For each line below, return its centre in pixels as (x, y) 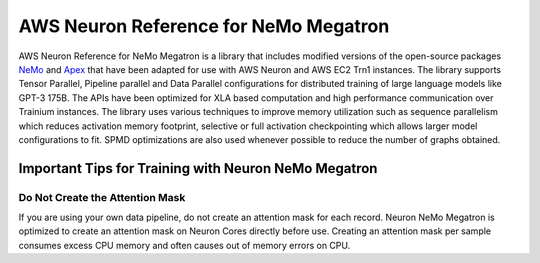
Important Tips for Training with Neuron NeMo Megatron (198, 168)
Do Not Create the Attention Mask (102, 197)
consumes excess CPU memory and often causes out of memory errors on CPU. (184, 245)
